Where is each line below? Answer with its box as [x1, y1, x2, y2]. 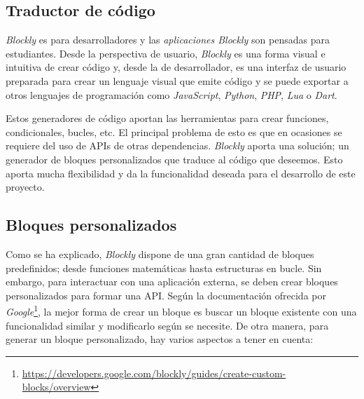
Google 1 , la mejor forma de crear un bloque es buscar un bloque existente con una [6, 302, 357, 318]
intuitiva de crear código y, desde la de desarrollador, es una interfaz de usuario [6, 60, 346, 74]
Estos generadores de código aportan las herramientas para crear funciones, [6, 111, 329, 126]
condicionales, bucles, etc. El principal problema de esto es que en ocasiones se [6, 124, 342, 139]
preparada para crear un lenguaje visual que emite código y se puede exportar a [6, 73, 349, 88]
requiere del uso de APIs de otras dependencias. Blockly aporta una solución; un [6, 138, 349, 153]
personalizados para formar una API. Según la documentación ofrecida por [6, 288, 326, 302]
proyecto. [6, 180, 45, 194]
